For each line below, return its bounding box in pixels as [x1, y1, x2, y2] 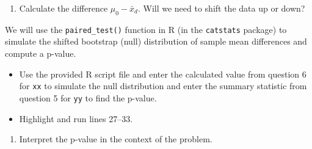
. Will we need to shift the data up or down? [137, 2, 305, 14]
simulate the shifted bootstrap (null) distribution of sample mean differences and [5, 35, 307, 48]
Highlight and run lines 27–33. [19, 112, 133, 125]
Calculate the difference [19, 2, 108, 14]
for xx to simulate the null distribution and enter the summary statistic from [19, 79, 307, 92]
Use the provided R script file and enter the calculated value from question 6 [19, 67, 307, 80]
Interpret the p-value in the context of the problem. [19, 133, 212, 145]
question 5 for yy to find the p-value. [19, 91, 157, 104]
